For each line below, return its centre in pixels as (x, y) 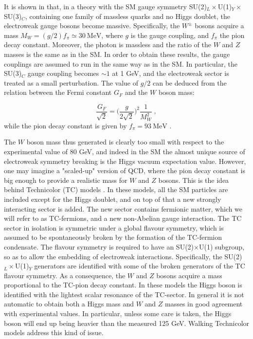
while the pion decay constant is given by (65, 125)
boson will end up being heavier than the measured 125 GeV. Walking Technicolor (127, 323)
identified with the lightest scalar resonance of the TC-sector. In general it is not (124, 294)
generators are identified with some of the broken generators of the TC (140, 266)
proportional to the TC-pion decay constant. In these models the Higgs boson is (123, 285)
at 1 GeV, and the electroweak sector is (171, 73)
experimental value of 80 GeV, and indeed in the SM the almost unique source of (125, 151)
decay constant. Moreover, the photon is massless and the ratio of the (108, 45)
